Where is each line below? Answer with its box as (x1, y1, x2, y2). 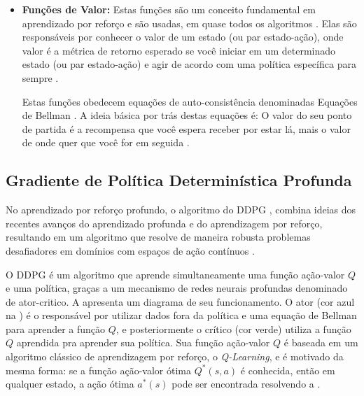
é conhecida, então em (240, 362, 335, 377)
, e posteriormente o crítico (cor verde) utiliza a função (115, 321, 351, 336)
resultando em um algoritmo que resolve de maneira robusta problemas (6, 229, 311, 244)
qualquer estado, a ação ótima (6, 376, 134, 391)
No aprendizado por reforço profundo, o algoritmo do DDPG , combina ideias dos (6, 202, 356, 217)
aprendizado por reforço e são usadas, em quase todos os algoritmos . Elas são (22, 15, 357, 30)
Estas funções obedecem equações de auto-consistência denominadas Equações (22, 94, 358, 108)
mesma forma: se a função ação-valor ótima (6, 362, 192, 377)
